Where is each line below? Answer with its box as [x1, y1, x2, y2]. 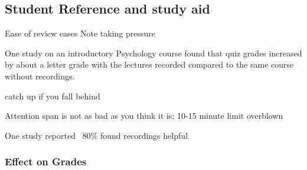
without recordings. [5, 69, 75, 82]
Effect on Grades [5, 154, 87, 169]
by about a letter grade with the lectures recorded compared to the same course [5, 58, 294, 71]
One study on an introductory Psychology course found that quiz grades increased [5, 46, 302, 59]
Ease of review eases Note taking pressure [5, 27, 155, 39]
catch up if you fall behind [5, 89, 100, 102]
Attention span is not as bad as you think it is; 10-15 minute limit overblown [5, 109, 283, 122]
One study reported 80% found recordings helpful [5, 129, 188, 141]
